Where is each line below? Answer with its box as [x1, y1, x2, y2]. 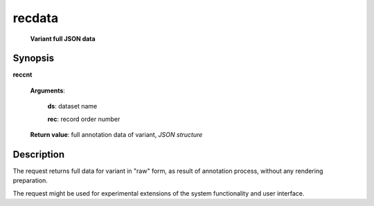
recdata [12, 10, 59, 26]
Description [12, 149, 65, 160]
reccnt [12, 71, 33, 79]
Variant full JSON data [30, 35, 96, 43]
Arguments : [30, 86, 66, 95]
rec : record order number [47, 115, 121, 123]
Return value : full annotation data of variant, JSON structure [30, 131, 203, 139]
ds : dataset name [47, 102, 98, 111]
